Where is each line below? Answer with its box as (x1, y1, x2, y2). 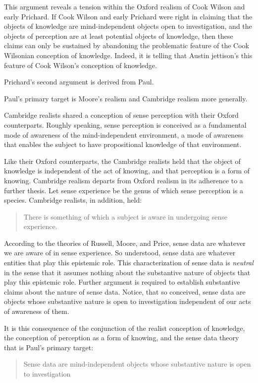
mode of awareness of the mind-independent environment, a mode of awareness (4, 129, 244, 140)
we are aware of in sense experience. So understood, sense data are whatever (4, 247, 236, 258)
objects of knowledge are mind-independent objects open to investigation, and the (4, 21, 252, 31)
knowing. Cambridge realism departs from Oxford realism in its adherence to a (4, 175, 243, 185)
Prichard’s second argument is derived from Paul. (4, 77, 154, 87)
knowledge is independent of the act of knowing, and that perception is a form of (4, 165, 250, 176)
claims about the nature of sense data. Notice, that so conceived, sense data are (4, 286, 246, 297)
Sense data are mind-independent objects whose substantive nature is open (23, 359, 251, 369)
